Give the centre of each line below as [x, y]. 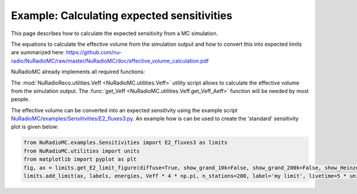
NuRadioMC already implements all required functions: [78, 72]
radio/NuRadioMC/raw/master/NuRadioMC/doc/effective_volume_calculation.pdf [110, 61]
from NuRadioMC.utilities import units [82, 151]
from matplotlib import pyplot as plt [80, 159]
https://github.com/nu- [94, 52]
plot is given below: [35, 127]
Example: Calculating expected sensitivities [122, 15]
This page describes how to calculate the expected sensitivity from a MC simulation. [115, 33]
